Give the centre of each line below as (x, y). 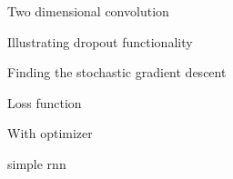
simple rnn (37, 163)
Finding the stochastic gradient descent (117, 72)
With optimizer (50, 133)
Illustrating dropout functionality (100, 41)
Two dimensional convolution (88, 11)
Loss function (45, 102)
